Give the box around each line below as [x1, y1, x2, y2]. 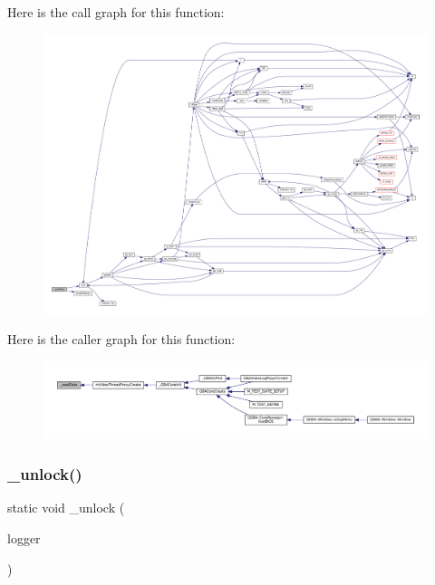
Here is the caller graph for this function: [7, 330, 236, 349]
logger [7, 529, 41, 548]
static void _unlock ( [7, 498, 125, 517]
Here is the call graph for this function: [7, 3, 225, 21]
